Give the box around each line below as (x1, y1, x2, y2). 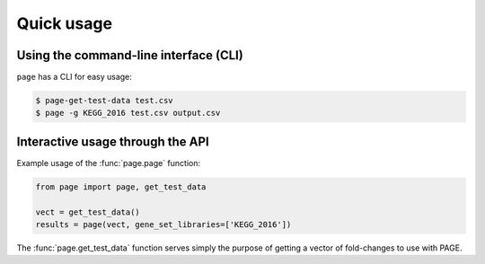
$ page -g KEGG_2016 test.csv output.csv (35, 108, 221, 119)
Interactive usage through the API (16, 134, 210, 149)
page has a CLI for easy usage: (16, 72, 132, 83)
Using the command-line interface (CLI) (16, 48, 244, 63)
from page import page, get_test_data (35, 181, 207, 192)
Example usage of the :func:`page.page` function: (16, 157, 201, 168)
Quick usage (16, 13, 112, 33)
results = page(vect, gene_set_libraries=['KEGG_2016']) (35, 220, 292, 230)
